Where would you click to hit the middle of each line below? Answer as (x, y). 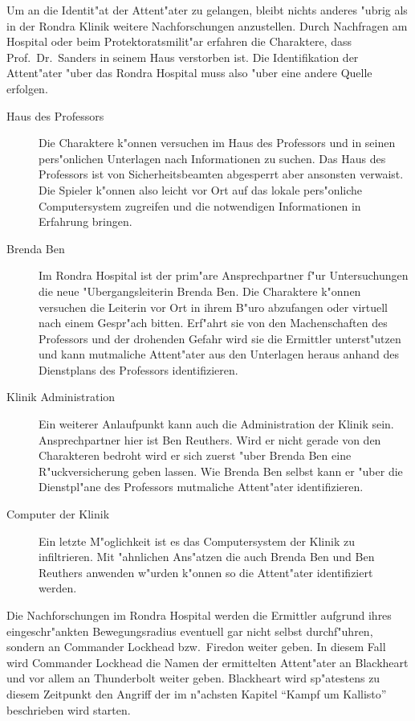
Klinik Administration (61, 397)
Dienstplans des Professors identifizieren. (138, 369)
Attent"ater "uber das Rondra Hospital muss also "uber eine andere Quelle (189, 73)
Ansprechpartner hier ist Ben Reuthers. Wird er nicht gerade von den (210, 439)
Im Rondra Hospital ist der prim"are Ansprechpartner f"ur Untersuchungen (224, 275)
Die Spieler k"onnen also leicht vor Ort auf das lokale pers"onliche (201, 189)
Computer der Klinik (58, 514)
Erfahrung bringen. (85, 221)
